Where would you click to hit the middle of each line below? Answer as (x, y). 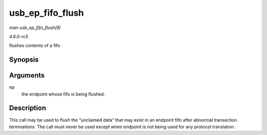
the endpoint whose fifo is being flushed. (63, 94)
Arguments (27, 76)
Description (28, 108)
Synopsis (24, 60)
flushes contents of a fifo (35, 46)
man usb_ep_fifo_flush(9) (35, 28)
